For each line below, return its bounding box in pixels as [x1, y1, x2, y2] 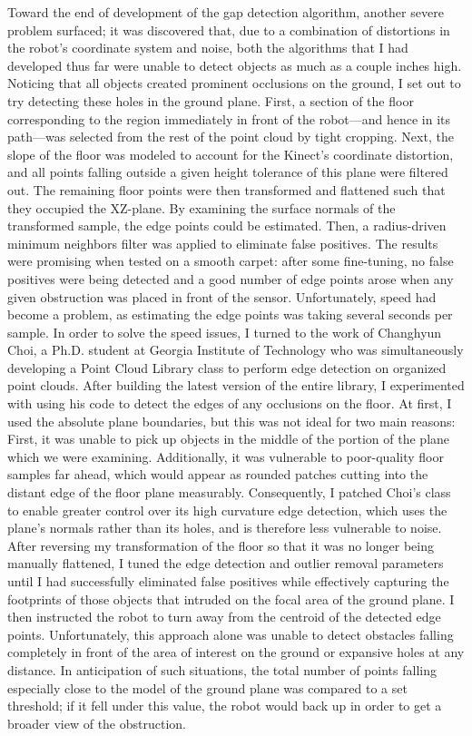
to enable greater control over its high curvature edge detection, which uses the [7, 500, 447, 519]
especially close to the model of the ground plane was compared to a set [7, 678, 408, 697]
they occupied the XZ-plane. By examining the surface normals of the [7, 198, 396, 217]
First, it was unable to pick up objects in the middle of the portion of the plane [7, 429, 450, 448]
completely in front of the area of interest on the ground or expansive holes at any [7, 643, 465, 662]
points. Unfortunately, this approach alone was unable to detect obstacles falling [7, 624, 454, 643]
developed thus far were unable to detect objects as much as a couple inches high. [7, 55, 462, 74]
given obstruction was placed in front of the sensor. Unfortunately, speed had [7, 287, 437, 306]
